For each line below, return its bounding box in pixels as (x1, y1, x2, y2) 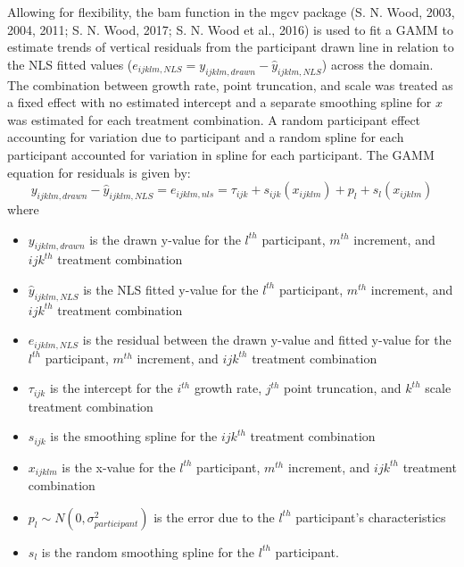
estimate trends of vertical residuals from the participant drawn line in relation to (7, 38, 454, 56)
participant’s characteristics (295, 507, 446, 526)
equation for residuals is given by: (7, 163, 191, 181)
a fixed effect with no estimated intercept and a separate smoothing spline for (7, 93, 432, 112)
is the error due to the (153, 507, 275, 526)
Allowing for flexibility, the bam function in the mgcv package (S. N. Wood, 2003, (7, 3, 455, 21)
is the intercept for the (49, 379, 173, 397)
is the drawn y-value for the (89, 229, 241, 248)
